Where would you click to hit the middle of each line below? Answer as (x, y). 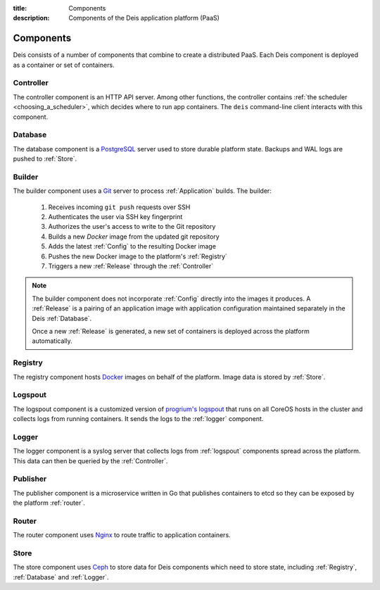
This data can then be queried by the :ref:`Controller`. (90, 460)
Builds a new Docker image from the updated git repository (134, 237)
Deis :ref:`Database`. (62, 318)
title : (20, 8)
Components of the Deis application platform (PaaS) (144, 18)
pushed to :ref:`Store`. (45, 159)
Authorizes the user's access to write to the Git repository (132, 227)
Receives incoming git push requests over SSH (119, 207)
